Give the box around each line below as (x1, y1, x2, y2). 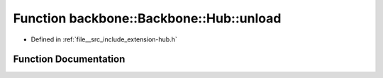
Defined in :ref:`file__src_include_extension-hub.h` (30, 35, 177, 44)
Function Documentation (13, 53, 126, 65)
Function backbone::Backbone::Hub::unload (13, 11, 282, 26)
